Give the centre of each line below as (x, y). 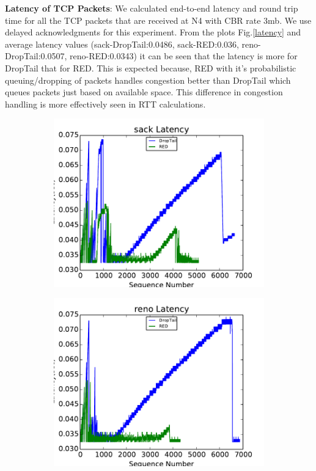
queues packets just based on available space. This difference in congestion (144, 92)
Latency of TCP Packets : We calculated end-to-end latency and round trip (152, 8)
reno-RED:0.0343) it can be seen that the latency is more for (184, 56)
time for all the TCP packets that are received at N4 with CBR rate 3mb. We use (158, 20)
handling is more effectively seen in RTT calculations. (105, 104)
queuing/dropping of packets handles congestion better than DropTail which (148, 80)
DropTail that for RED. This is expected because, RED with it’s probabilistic (151, 68)
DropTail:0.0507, (36, 56)
